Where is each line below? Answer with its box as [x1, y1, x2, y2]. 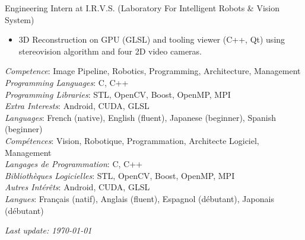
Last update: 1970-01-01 [5, 224, 92, 236]
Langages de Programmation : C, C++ [5, 158, 142, 170]
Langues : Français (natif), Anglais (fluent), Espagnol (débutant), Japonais [5, 192, 274, 204]
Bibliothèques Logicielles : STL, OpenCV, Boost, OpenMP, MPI [5, 169, 235, 181]
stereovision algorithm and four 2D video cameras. [18, 44, 202, 57]
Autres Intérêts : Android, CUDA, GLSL [5, 181, 150, 193]
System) [5, 13, 34, 25]
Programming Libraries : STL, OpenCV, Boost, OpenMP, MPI [5, 88, 231, 100]
